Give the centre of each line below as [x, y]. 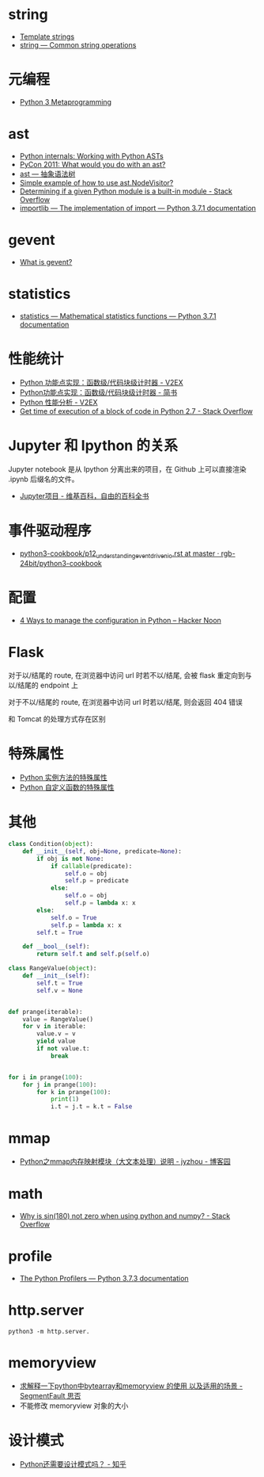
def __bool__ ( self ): [56, 947]
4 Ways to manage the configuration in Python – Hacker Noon [120, 621]
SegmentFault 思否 [50, 1395]
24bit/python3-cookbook [61, 564]
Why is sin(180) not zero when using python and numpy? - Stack [125, 1216]
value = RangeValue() [58, 1019]
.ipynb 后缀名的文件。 [43, 479]
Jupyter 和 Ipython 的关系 [93, 445]
